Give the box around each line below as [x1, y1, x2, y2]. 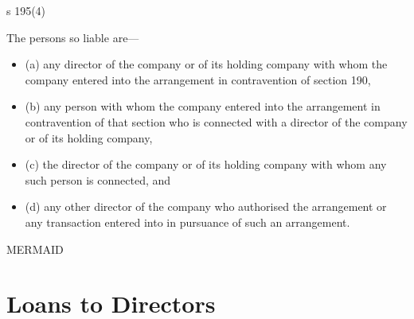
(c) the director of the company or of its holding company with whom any [25, 156, 387, 173]
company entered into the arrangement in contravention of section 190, [25, 71, 371, 88]
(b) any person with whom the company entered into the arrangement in [25, 98, 381, 115]
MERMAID [6, 240, 64, 257]
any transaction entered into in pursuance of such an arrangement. [25, 213, 350, 230]
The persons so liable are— [6, 29, 139, 45]
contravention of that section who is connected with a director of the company [25, 113, 408, 130]
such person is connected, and [25, 171, 171, 188]
